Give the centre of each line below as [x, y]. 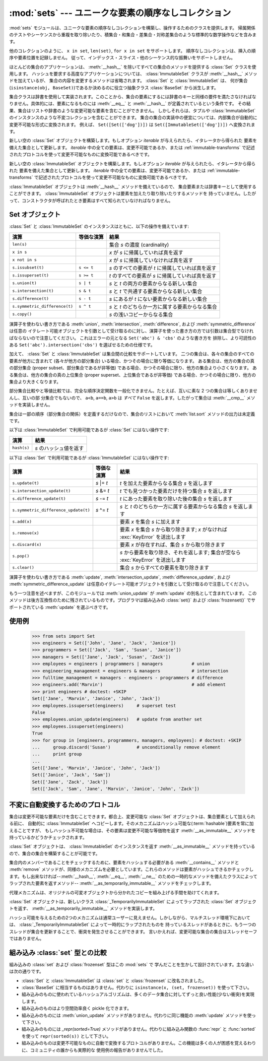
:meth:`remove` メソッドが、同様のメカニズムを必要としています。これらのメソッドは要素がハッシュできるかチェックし [132, 869]
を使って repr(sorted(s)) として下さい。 [66, 1036]
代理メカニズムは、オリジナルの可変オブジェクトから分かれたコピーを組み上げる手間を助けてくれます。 [115, 892]
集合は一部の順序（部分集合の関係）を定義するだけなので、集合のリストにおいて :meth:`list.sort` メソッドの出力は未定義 [132, 414]
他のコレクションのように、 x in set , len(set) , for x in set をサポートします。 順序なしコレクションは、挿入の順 [133, 51]
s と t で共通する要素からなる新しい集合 [156, 291]
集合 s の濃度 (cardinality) [139, 245]
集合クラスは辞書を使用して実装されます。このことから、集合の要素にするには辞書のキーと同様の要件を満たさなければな [133, 97]
